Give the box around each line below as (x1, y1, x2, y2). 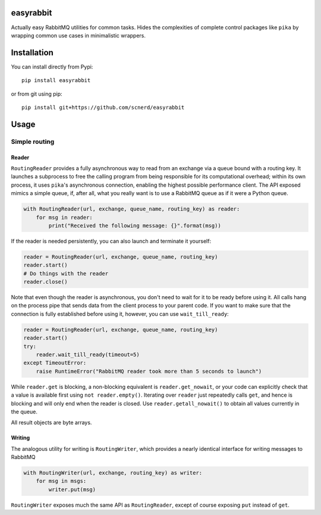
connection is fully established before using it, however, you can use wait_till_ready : (11, 310, 229, 318)
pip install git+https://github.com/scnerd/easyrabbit (21, 104, 185, 111)
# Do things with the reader (23, 270, 109, 277)
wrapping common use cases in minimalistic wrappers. (11, 32, 146, 39)
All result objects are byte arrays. (11, 419, 92, 426)
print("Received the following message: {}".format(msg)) (48, 222, 221, 229)
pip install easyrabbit (21, 77, 91, 84)
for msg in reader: (36, 214, 93, 221)
